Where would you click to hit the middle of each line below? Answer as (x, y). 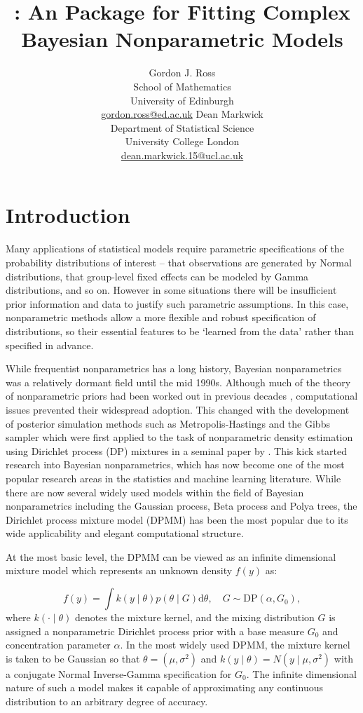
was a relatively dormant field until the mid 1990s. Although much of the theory (178, 382)
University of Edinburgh (182, 100)
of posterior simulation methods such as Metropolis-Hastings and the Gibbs (168, 423)
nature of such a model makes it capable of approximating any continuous (164, 687)
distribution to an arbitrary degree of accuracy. (107, 701)
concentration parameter (58, 645)
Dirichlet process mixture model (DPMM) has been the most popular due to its (177, 519)
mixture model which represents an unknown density (119, 570)
